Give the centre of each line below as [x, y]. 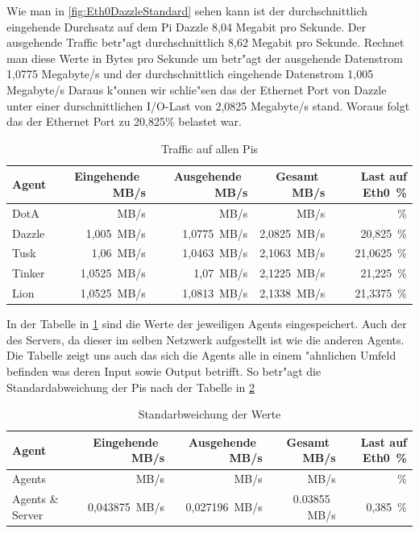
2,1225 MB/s [292, 273]
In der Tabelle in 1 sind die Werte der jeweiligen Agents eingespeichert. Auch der [207, 324]
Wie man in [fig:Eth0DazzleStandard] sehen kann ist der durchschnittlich [187, 10]
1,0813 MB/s [215, 293]
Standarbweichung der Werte [209, 414]
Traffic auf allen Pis [209, 148]
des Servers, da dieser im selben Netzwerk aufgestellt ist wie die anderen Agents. [205, 339]
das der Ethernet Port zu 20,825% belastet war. [124, 121]
